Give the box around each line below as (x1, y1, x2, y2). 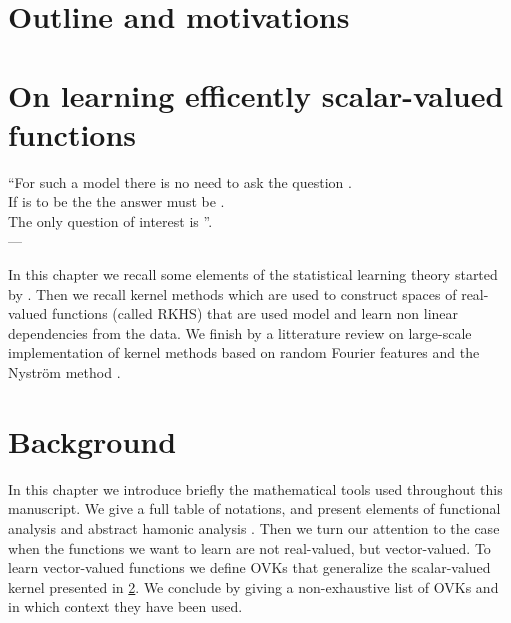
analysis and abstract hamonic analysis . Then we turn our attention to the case (8, 517, 500, 538)
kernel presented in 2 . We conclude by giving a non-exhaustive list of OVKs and (8, 576, 499, 597)
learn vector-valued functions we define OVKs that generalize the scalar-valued (8, 557, 491, 578)
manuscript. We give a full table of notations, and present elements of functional (8, 498, 501, 519)
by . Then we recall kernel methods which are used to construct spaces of (8, 283, 457, 304)
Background (8, 420, 177, 461)
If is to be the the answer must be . (8, 191, 225, 212)
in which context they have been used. (8, 596, 243, 617)
